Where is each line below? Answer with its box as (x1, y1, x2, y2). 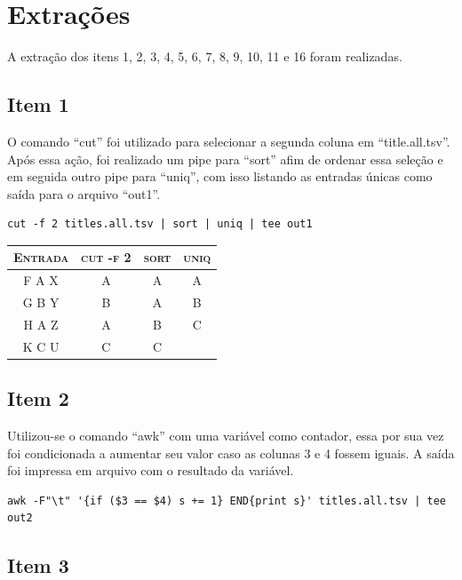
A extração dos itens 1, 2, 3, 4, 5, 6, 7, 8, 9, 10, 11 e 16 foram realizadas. (7, 47, 402, 66)
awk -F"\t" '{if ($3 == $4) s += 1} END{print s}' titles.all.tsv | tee (7, 494, 446, 507)
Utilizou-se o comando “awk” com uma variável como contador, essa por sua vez (7, 426, 444, 445)
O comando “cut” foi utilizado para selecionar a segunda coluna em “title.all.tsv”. (7, 131, 450, 150)
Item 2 (7, 385, 69, 412)
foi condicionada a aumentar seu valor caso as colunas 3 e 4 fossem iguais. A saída (7, 443, 455, 462)
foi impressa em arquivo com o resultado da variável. (7, 461, 294, 480)
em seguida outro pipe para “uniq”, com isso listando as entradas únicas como (7, 167, 433, 186)
